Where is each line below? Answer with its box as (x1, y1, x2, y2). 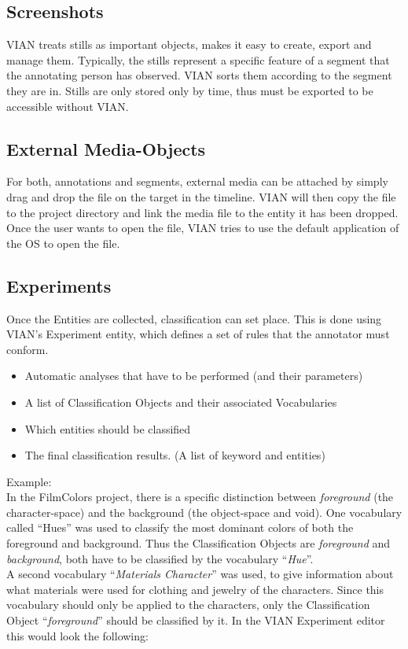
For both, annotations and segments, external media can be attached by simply (6, 173, 388, 190)
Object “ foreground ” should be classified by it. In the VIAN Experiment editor (6, 612, 385, 629)
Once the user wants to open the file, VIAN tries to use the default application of (6, 219, 399, 236)
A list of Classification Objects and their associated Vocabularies (24, 393, 337, 410)
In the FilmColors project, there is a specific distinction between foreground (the (6, 489, 394, 505)
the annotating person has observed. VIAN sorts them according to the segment (6, 67, 392, 83)
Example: (6, 473, 52, 489)
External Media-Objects (6, 136, 206, 160)
